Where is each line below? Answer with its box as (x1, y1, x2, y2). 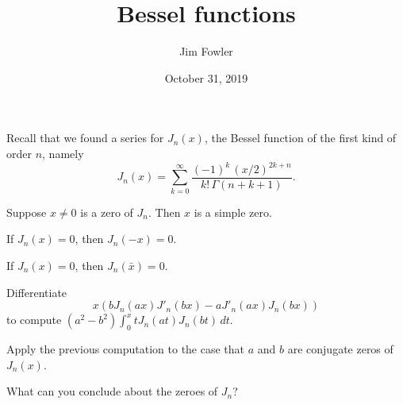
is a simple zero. (194, 203, 272, 220)
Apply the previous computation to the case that (6, 340, 245, 357)
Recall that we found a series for (6, 129, 164, 146)
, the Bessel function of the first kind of (204, 129, 397, 146)
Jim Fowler (179, 43, 233, 60)
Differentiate (6, 283, 67, 300)
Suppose (6, 203, 47, 220)
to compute (6, 311, 62, 328)
